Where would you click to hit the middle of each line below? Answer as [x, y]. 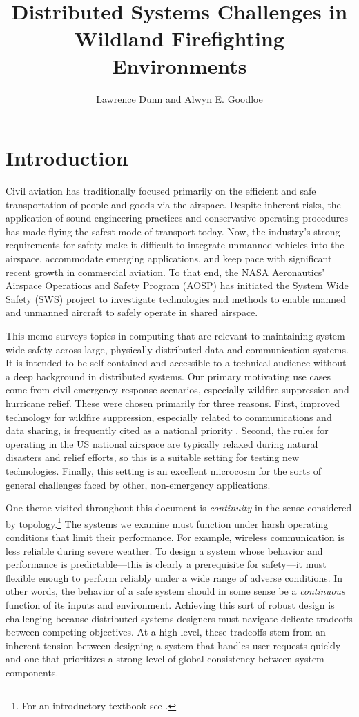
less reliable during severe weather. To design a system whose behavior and [164, 550]
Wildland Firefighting [179, 38]
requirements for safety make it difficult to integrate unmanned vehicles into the [175, 245]
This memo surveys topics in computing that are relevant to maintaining [159, 335]
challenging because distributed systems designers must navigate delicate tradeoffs [179, 618]
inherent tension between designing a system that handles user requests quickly [173, 645]
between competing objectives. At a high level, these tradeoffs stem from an [166, 632]
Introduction [67, 158]
